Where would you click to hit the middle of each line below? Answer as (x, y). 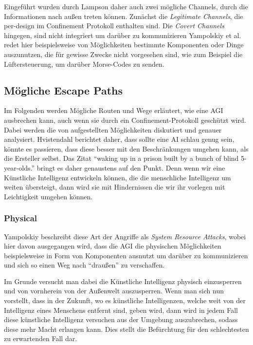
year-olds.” (19, 167)
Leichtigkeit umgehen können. (48, 196)
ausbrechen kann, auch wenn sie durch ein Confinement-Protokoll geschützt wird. (125, 120)
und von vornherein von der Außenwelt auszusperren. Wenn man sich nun (114, 291)
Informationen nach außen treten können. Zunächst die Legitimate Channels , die (124, 16)
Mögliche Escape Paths (63, 90)
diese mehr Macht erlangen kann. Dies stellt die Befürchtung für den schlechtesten (126, 329)
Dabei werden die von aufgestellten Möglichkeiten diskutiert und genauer (113, 129)
